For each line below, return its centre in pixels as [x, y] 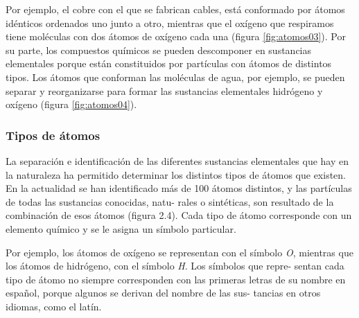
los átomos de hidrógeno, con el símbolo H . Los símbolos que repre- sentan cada [175, 266]
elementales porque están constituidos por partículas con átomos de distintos [169, 63]
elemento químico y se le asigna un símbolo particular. [121, 228]
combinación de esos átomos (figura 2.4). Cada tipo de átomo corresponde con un [179, 215]
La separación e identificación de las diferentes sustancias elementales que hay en [177, 160]
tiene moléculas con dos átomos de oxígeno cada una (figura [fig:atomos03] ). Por [176, 36]
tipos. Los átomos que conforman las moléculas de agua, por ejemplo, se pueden [175, 77]
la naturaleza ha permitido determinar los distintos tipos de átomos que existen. [176, 174]
